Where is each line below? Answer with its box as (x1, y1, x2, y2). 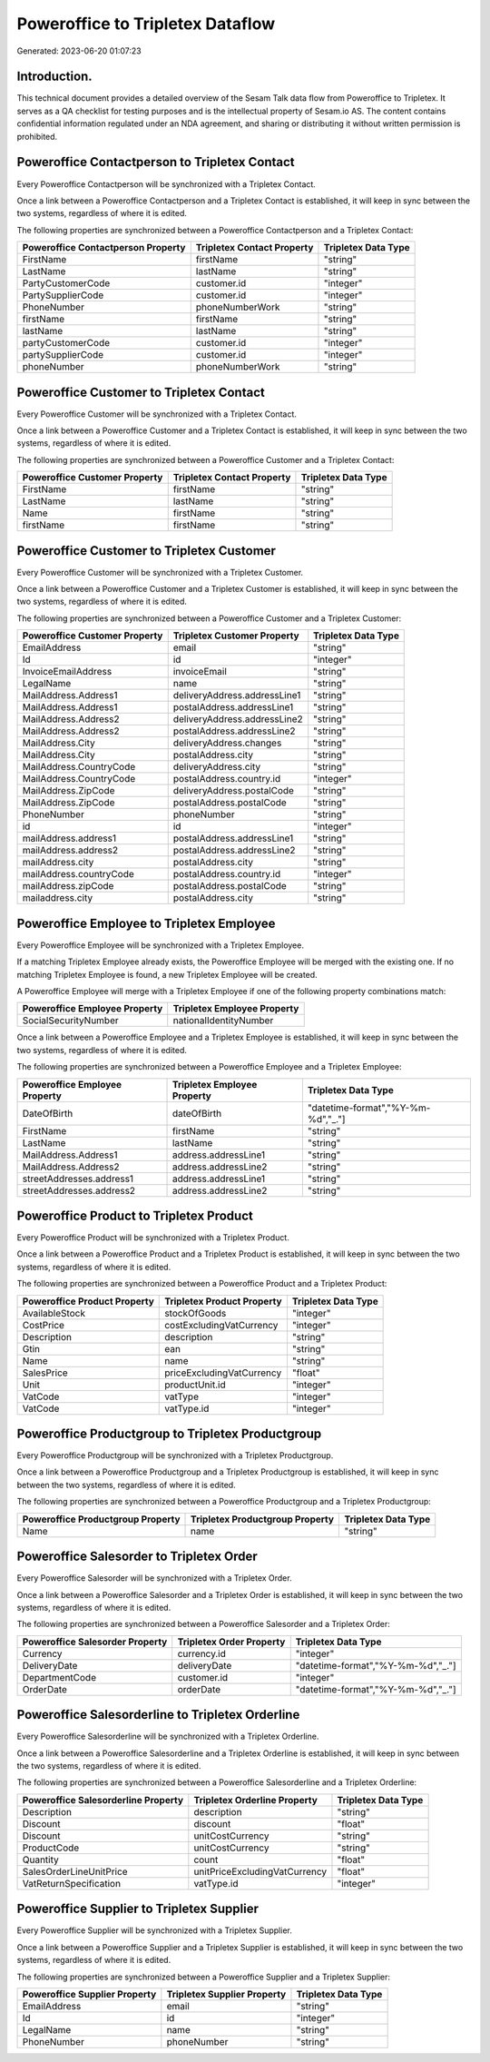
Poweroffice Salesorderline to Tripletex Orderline (16, 1707, 300, 1722)
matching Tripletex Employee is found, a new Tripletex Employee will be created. (16, 969, 318, 980)
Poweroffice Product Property (22, 1295, 154, 1307)
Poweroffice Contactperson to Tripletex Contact (16, 154, 295, 170)
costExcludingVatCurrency (164, 1318, 279, 1331)
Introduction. (16, 69, 93, 84)
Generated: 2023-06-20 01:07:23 (16, 45, 142, 56)
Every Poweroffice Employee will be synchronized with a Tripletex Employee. (16, 940, 304, 951)
